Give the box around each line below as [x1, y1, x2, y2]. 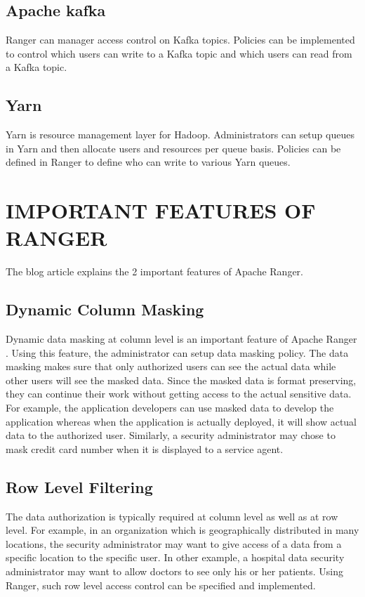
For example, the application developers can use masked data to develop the [6, 400, 334, 415]
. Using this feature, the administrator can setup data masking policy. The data [6, 345, 349, 360]
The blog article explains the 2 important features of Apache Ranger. [6, 264, 304, 279]
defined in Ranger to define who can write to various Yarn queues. [6, 155, 291, 169]
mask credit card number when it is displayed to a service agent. [6, 441, 284, 456]
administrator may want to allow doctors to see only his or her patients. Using [6, 564, 343, 578]
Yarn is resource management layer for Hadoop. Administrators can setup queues [6, 127, 354, 142]
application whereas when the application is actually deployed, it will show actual [6, 414, 357, 428]
